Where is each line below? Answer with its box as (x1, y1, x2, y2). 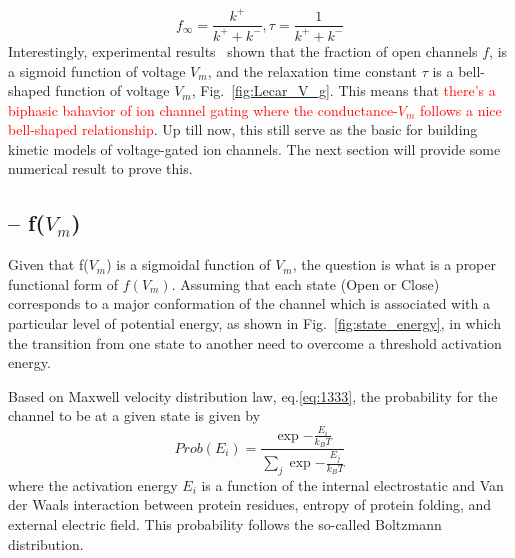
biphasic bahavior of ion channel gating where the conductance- (8, 99, 398, 120)
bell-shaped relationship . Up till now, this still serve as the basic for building (8, 119, 478, 140)
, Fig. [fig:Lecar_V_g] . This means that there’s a (191, 80, 496, 101)
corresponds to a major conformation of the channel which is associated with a (8, 293, 490, 314)
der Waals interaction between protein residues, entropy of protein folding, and (8, 494, 492, 515)
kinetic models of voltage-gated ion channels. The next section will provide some (8, 138, 501, 159)
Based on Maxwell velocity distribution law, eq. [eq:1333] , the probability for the (8, 385, 498, 406)
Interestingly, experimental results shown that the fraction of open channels (8, 40, 478, 61)
